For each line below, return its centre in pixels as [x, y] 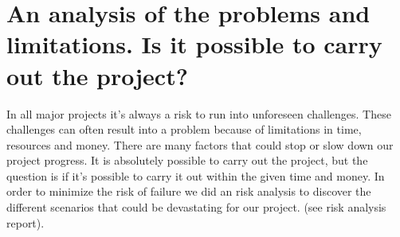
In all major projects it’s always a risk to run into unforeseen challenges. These [199, 113]
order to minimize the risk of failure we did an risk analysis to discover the [189, 191]
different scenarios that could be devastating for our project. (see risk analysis [196, 207]
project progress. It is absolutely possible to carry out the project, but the [187, 160]
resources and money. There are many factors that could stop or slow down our [200, 144]
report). [25, 222]
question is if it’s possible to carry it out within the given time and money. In [196, 175]
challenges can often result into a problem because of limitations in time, [184, 129]
